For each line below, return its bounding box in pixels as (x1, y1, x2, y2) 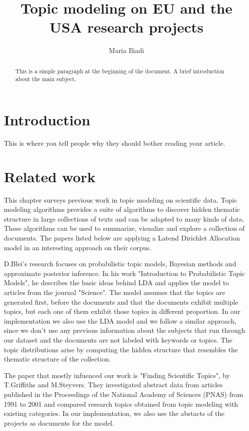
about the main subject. (15, 75, 76, 83)
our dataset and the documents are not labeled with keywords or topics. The (4, 334, 232, 345)
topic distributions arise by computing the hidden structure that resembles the (4, 344, 238, 354)
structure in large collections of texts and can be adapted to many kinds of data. (4, 213, 244, 224)
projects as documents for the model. (4, 417, 114, 428)
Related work (4, 166, 96, 186)
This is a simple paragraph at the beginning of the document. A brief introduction (15, 67, 224, 75)
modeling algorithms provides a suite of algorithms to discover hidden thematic (4, 204, 240, 214)
